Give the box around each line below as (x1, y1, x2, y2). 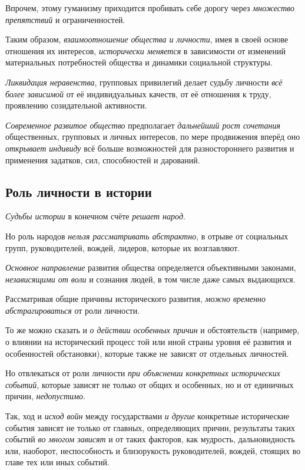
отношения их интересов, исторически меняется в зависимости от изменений (5, 44, 286, 57)
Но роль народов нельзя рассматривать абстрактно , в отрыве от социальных (5, 229, 289, 242)
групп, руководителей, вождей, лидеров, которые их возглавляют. (5, 241, 240, 254)
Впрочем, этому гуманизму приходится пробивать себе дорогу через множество (5, 2, 294, 14)
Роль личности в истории (5, 182, 152, 201)
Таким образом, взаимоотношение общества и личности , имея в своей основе (5, 33, 289, 45)
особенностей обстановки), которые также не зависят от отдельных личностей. (5, 347, 289, 359)
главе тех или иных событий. (5, 456, 110, 468)
